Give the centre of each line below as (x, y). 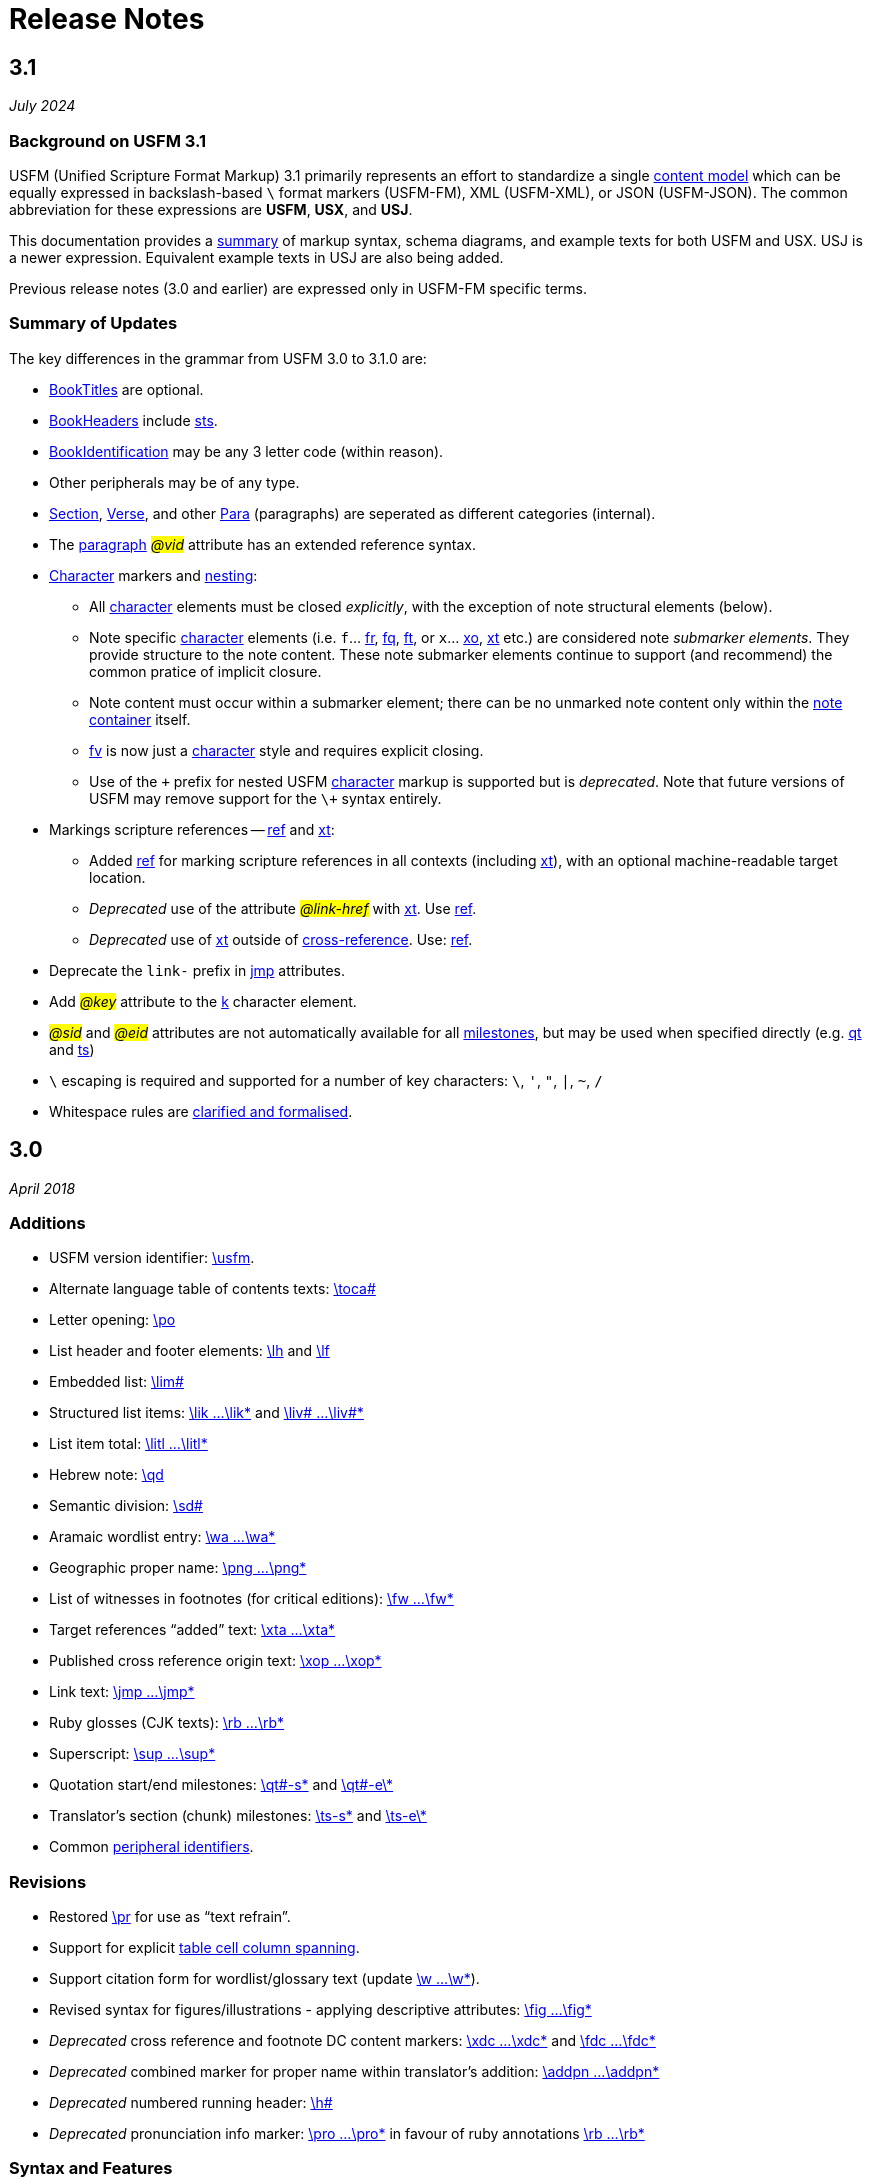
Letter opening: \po (112, 1320)
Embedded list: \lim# (116, 1382)
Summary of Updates (93, 323)
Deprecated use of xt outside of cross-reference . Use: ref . (281, 939)
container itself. (140, 719)
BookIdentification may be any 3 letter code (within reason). (246, 451)
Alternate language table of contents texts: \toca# (212, 1289)
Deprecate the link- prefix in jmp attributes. (197, 970)
